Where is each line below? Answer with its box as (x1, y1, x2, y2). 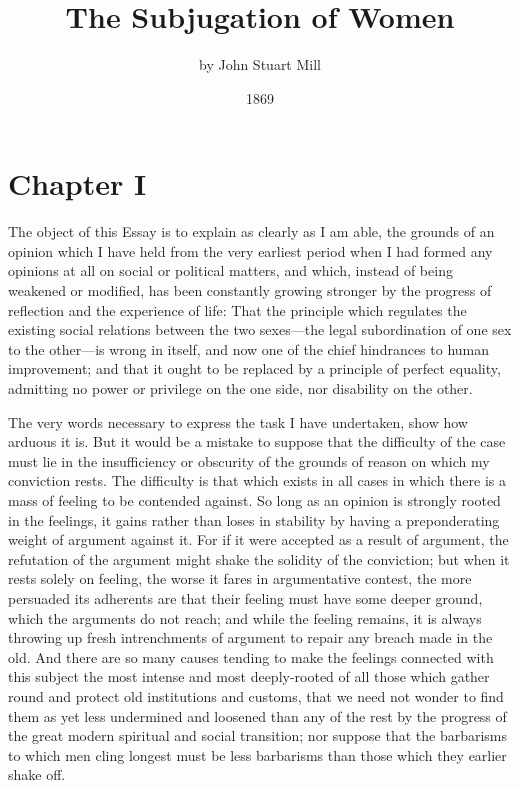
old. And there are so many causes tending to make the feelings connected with (8, 646, 494, 667)
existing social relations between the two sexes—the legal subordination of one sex (8, 319, 512, 340)
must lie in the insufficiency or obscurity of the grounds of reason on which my (8, 450, 490, 471)
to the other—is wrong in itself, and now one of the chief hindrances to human (8, 338, 490, 359)
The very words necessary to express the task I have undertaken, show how (8, 411, 468, 432)
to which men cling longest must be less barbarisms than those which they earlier (8, 744, 507, 765)
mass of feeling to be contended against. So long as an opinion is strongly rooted (8, 489, 501, 510)
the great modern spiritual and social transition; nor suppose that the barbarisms (8, 725, 508, 746)
